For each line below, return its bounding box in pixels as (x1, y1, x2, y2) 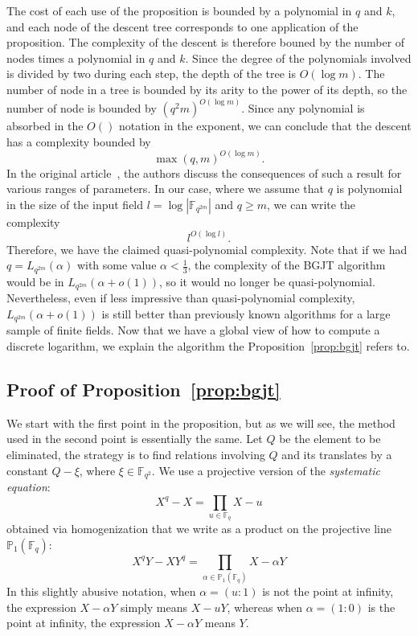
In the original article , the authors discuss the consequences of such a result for (6, 164, 402, 181)
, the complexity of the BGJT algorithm (187, 256, 386, 273)
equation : (6, 478, 51, 495)
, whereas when (227, 598, 303, 615)
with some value (76, 256, 157, 273)
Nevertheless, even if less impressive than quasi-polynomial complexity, (6, 289, 355, 306)
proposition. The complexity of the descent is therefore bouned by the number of (6, 34, 405, 51)
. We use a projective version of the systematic (151, 462, 380, 478)
